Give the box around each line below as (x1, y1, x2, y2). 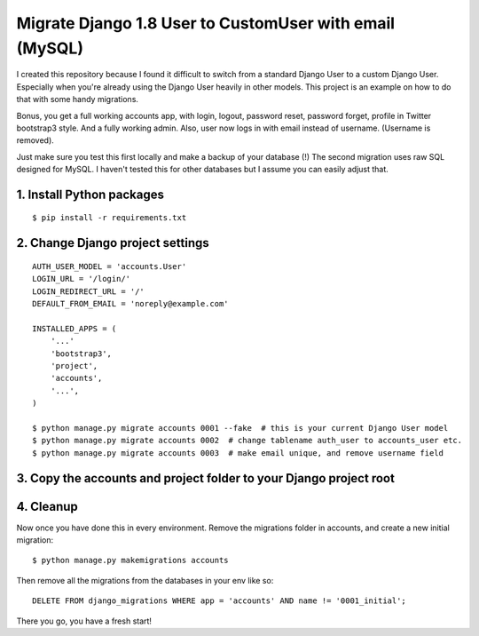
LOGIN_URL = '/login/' (32, 274, 131, 284)
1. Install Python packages (16, 187, 164, 202)
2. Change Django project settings (16, 235, 210, 250)
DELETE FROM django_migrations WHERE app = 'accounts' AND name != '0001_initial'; (32, 596, 407, 606)
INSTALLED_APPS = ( (32, 323, 117, 333)
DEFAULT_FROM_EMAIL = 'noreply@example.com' (32, 298, 230, 309)
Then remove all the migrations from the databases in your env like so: (16, 575, 274, 585)
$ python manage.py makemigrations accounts (32, 555, 230, 566)
